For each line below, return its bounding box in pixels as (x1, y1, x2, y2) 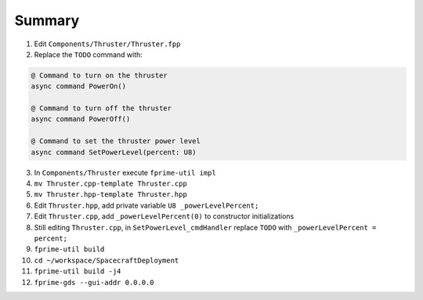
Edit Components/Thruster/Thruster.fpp (34, 39, 181, 49)
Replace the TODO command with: (34, 49, 143, 59)
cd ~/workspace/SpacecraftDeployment (34, 255, 179, 265)
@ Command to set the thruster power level (31, 137, 201, 146)
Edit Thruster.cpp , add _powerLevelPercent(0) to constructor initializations (34, 211, 295, 221)
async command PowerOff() (31, 114, 131, 124)
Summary (14, 12, 80, 29)
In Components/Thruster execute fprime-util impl (34, 168, 217, 177)
